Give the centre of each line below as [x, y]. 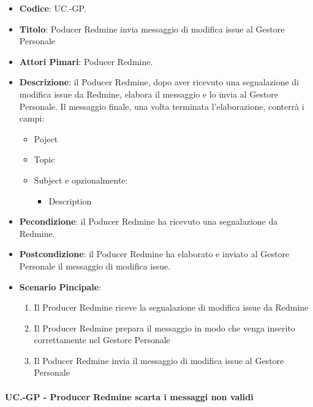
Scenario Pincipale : [60, 286]
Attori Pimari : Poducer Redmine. [86, 61]
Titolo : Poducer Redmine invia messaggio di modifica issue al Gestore [152, 29]
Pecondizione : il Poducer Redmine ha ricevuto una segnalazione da [149, 221]
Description [70, 200]
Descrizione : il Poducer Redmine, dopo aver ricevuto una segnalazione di [159, 82]
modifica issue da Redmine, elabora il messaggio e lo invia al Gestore [149, 94]
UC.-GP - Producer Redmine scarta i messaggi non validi [129, 396]
